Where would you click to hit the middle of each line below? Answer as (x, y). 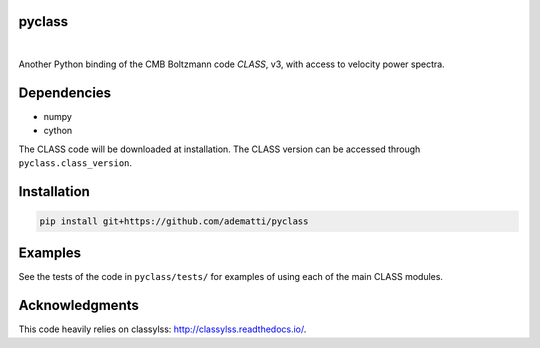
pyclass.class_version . (75, 162)
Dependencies (65, 92)
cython (58, 131)
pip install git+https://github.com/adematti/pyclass (174, 221)
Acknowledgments (79, 305)
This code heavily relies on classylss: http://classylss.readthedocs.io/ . (162, 329)
